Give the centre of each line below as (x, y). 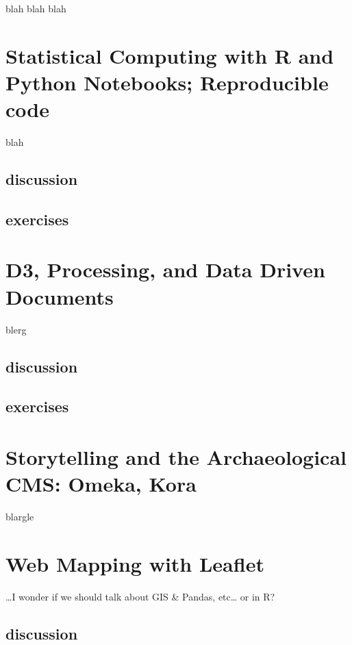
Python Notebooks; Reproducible (167, 82)
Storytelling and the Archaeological (176, 456)
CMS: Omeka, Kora (101, 484)
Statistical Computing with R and (170, 55)
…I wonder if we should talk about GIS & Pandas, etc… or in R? (140, 596)
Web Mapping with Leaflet (135, 563)
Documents (60, 296)
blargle (20, 517)
